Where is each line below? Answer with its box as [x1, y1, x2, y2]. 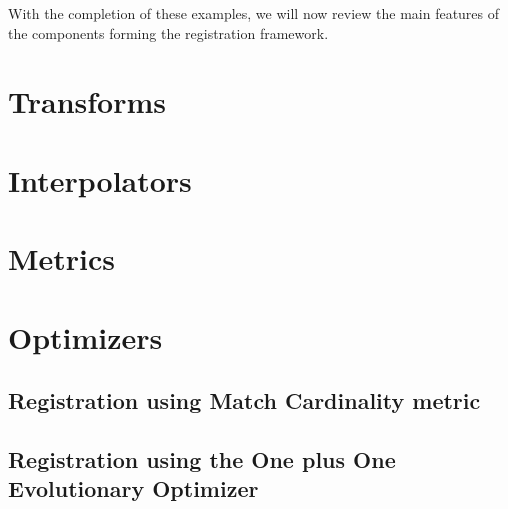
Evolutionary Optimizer [8, 473, 259, 504]
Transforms [8, 81, 166, 122]
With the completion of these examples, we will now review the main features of [8, 3, 500, 23]
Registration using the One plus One [8, 443, 396, 474]
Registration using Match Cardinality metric [8, 385, 481, 416]
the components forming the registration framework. [8, 22, 329, 43]
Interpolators [8, 159, 192, 200]
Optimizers [8, 316, 163, 357]
